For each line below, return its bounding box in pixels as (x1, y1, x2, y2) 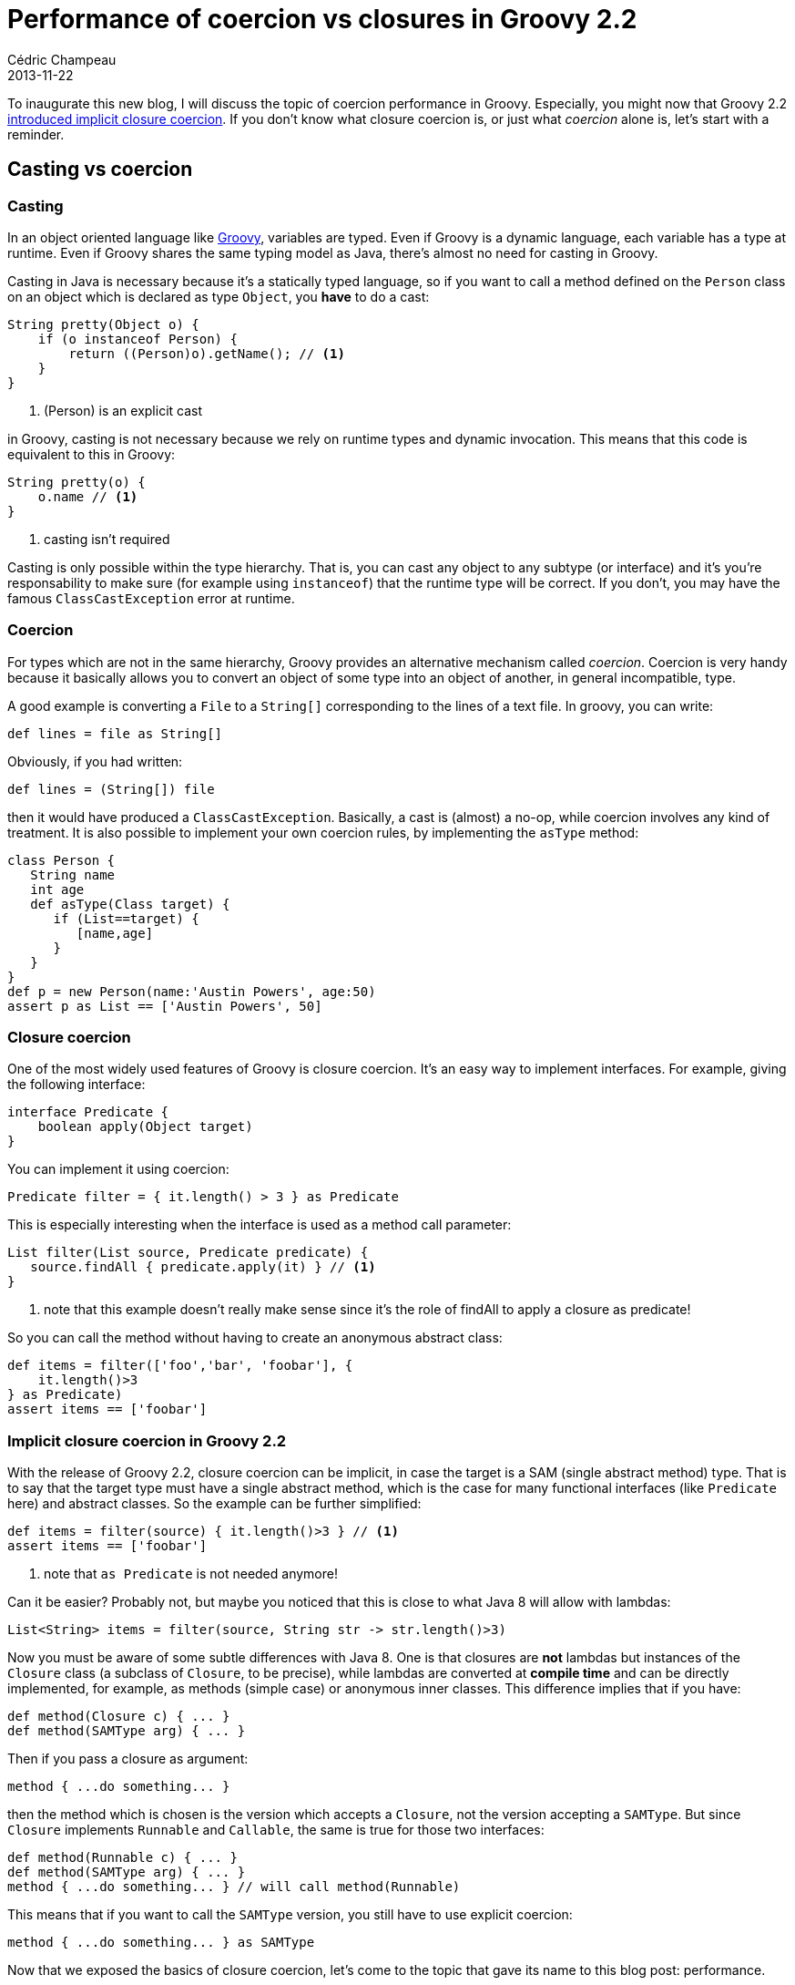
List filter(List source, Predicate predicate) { (7, 1245, 369, 1260)
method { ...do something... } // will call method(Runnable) (7, 1879, 461, 1895)
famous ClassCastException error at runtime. (7, 590, 295, 606)
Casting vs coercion (7, 158, 193, 181)
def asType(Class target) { (30, 896, 230, 911)
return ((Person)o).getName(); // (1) (68, 345, 345, 361)
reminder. (7, 126, 65, 142)
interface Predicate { (7, 1105, 169, 1120)
